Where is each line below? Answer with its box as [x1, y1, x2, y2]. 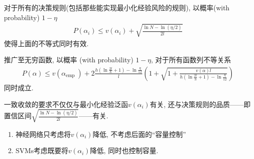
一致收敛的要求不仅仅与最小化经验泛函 [4, 99, 128, 109]
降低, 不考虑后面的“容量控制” [93, 129, 186, 139]
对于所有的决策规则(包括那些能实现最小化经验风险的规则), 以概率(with [4, 2, 230, 12]
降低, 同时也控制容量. [90, 145, 159, 156]
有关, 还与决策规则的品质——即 [150, 99, 251, 109]
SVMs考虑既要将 [15, 145, 68, 156]
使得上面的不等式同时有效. [4, 38, 89, 48]
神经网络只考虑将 [15, 129, 71, 139]
